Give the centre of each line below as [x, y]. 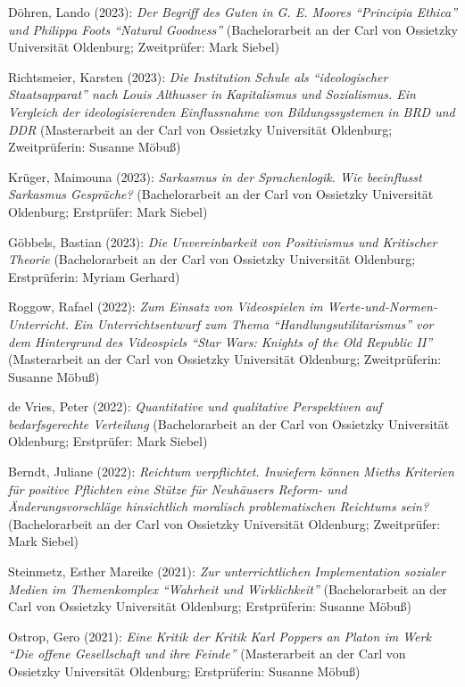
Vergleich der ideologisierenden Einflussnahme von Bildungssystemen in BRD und [232, 111]
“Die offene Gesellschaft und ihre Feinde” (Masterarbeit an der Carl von [207, 654]
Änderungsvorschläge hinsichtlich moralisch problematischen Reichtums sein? [219, 506]
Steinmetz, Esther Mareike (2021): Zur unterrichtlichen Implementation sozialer [227, 571]
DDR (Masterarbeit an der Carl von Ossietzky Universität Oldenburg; [200, 129]
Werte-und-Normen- [382, 306]
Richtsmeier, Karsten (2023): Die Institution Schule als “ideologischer [198, 76]
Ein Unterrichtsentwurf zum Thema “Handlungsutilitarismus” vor [253, 323]
